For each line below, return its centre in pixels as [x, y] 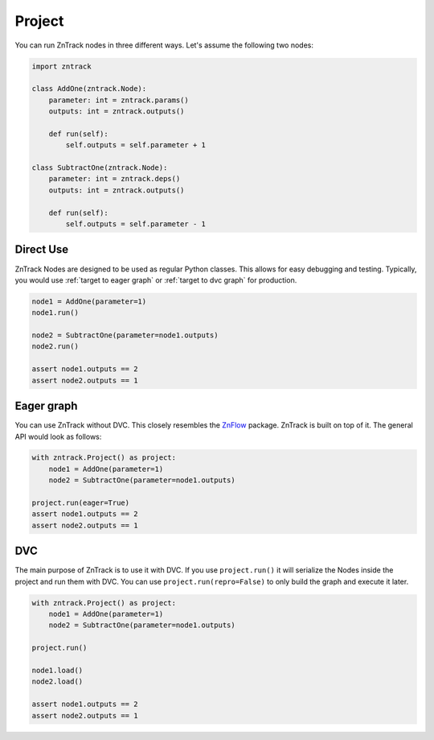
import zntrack [61, 66]
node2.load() [57, 682]
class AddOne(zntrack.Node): [89, 89]
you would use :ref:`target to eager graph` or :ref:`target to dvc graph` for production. [156, 280]
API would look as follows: [58, 436]
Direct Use [42, 250]
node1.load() [57, 671]
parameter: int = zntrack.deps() [115, 179]
